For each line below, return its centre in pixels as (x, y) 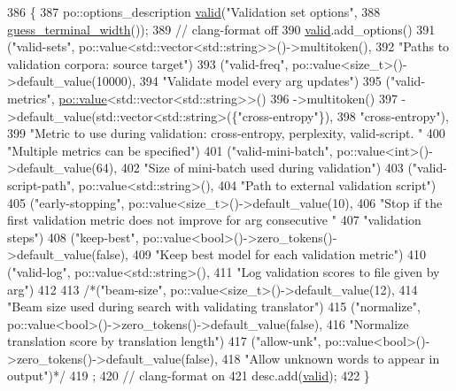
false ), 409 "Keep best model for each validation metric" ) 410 (261, 254)
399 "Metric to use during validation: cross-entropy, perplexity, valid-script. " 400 (226, 133)
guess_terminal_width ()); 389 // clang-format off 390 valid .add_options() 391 (221, 29)
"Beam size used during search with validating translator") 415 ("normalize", (214, 307)
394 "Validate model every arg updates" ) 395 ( (265, 81)
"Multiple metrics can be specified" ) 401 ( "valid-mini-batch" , (170, 150)
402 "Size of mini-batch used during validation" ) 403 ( (267, 168)
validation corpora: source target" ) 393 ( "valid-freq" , (148, 63)
